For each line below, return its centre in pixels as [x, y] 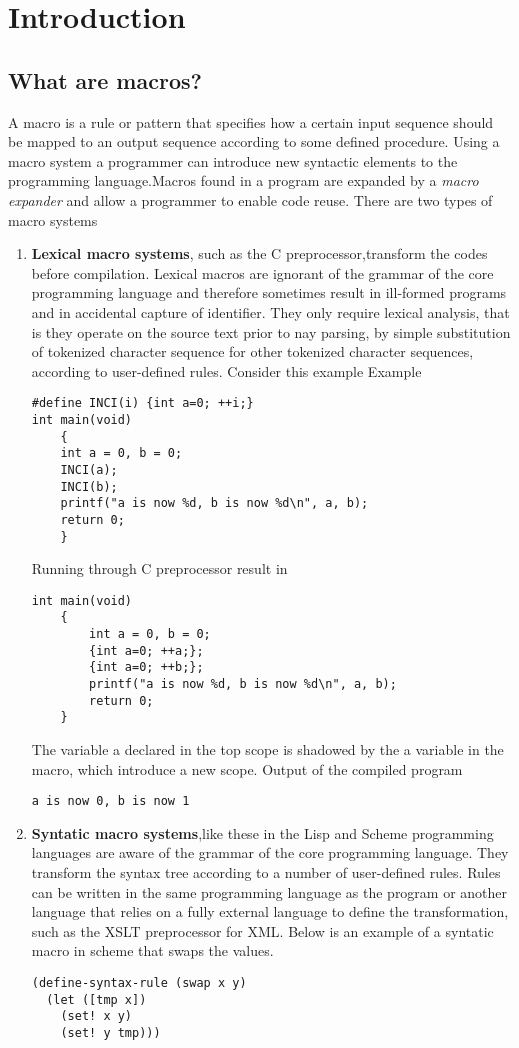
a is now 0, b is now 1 [110, 801]
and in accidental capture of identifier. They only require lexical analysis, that [270, 311]
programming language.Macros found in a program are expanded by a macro [243, 180]
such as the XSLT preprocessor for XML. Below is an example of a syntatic [262, 930]
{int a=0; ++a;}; [146, 650]
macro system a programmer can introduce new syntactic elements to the [233, 160]
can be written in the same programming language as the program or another [269, 891]
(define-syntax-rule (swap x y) [139, 983]
